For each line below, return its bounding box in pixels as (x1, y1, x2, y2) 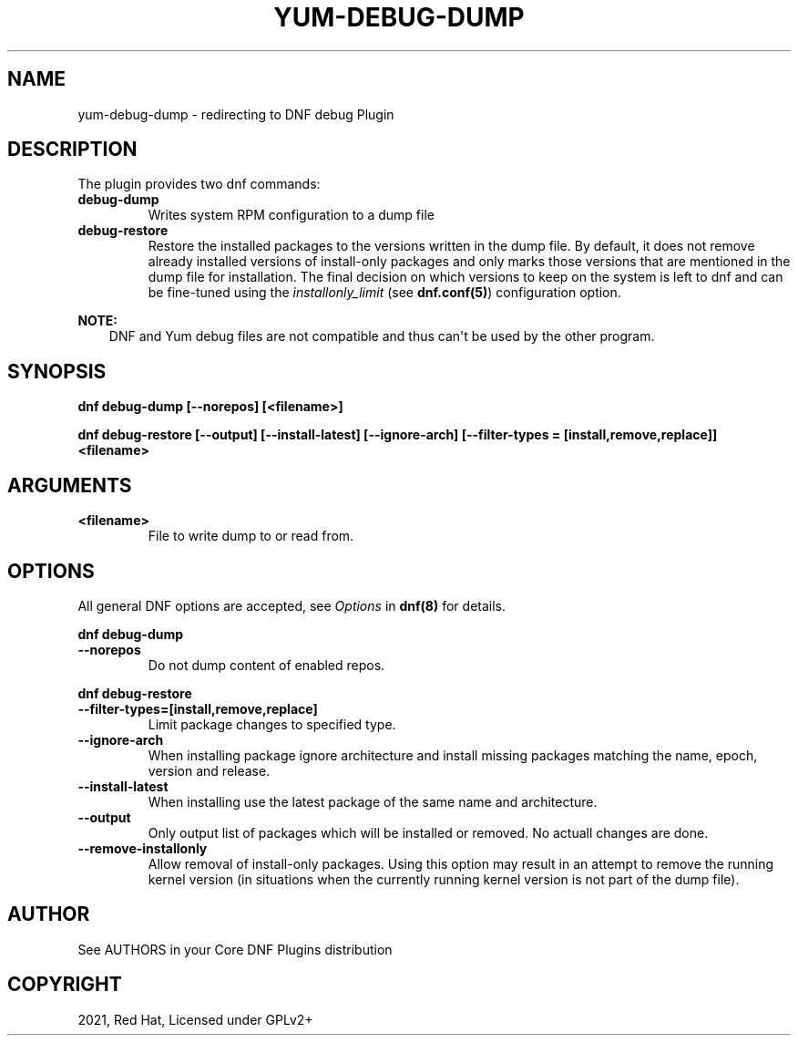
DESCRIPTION (7, 138, 138, 161)
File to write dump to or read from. (148, 528, 354, 544)
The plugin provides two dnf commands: (77, 176, 321, 192)
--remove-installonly (77, 840, 208, 856)
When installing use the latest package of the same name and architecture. (148, 793, 598, 810)
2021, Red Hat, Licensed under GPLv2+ (77, 1011, 313, 1028)
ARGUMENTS (7, 473, 132, 497)
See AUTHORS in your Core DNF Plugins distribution (77, 941, 393, 957)
